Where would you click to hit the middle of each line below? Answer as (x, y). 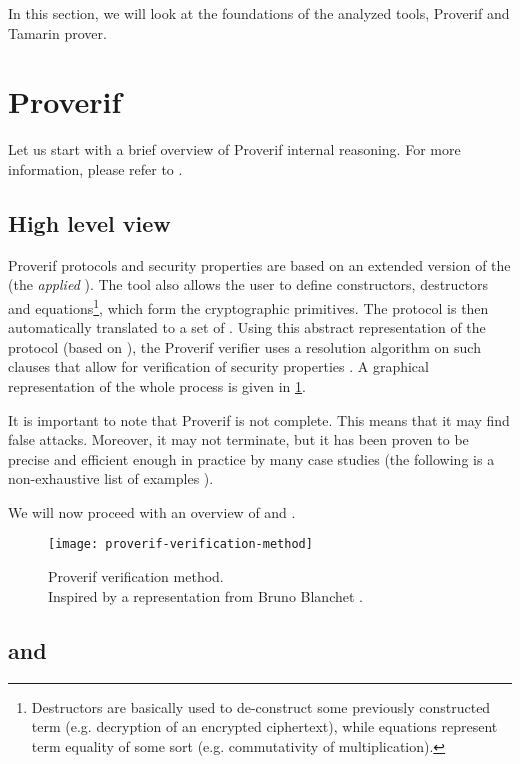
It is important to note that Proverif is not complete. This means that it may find (259, 419)
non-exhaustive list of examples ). (111, 478)
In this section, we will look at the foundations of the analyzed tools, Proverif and (259, 13)
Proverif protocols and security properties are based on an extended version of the (259, 264)
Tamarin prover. (57, 32)
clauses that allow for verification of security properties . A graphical (218, 366)
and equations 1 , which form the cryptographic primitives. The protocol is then (248, 306)
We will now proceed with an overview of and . (152, 511)
